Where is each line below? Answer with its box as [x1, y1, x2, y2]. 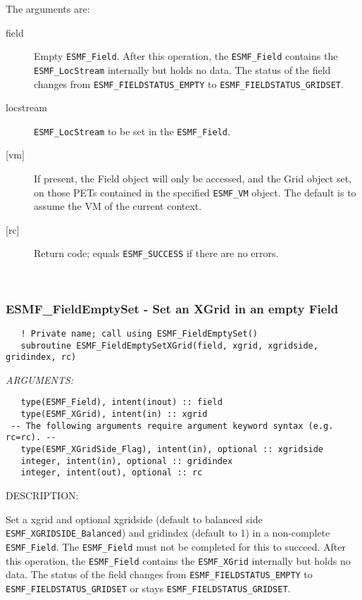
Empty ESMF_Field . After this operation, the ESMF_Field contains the [34, 49, 338, 63]
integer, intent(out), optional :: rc [20, 468, 203, 478]
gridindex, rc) [6, 352, 77, 363]
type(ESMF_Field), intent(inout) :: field [20, 397, 223, 408]
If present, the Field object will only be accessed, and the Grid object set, [34, 171, 351, 185]
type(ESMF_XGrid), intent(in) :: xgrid [20, 409, 208, 420]
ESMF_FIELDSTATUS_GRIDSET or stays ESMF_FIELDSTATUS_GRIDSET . [6, 580, 291, 595]
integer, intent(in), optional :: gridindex [20, 456, 233, 466]
